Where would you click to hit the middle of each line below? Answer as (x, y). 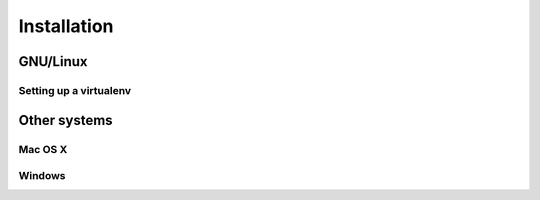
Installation (66, 26)
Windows (42, 176)
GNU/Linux (53, 61)
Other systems (66, 120)
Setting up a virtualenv (75, 90)
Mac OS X (43, 149)
